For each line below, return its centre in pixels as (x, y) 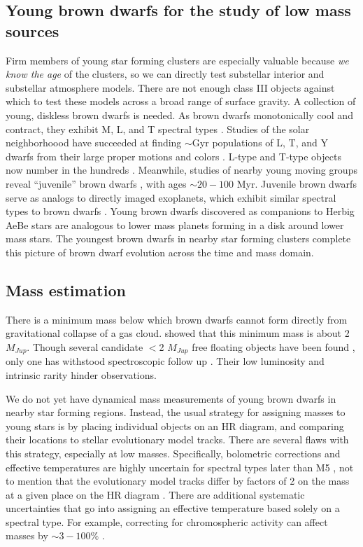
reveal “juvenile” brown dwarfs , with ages (96, 183)
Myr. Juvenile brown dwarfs (297, 183)
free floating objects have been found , (273, 346)
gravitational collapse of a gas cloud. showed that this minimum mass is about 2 (178, 333)
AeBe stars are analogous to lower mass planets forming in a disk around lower (175, 224)
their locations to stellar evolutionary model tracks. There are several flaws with (177, 439)
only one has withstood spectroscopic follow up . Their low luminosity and (165, 361)
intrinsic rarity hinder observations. (81, 374)
